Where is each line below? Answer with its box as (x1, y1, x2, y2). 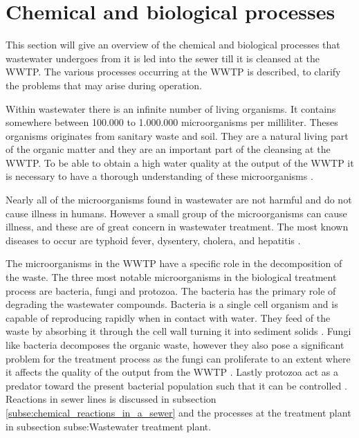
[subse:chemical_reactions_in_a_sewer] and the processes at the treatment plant (6, 405, 351, 419)
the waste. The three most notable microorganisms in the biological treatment (6, 270, 337, 284)
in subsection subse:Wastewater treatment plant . (6, 419, 212, 433)
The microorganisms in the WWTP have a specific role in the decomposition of (6, 256, 342, 271)
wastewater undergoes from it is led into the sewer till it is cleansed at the (6, 51, 320, 65)
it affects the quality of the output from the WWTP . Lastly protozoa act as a (6, 365, 338, 379)
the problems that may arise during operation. (6, 77, 202, 92)
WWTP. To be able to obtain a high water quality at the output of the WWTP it (6, 155, 354, 170)
